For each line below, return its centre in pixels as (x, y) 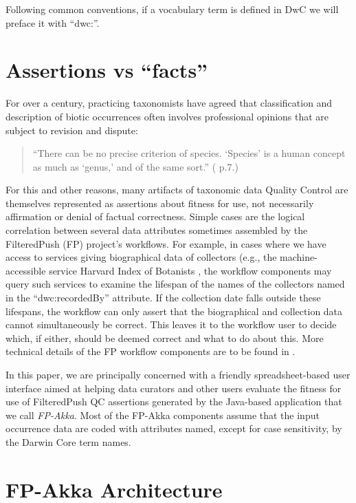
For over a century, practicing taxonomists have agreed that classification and (169, 103)
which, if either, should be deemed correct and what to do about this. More (165, 338)
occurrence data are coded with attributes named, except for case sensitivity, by (174, 428)
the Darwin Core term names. (68, 441)
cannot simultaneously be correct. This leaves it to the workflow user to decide (171, 324)
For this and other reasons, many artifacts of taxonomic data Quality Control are (177, 190)
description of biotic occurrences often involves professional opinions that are (167, 116)
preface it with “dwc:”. (53, 22)
